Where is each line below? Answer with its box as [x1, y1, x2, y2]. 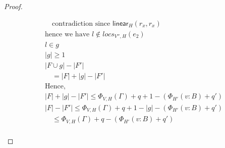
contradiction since [52, 20, 110, 27]
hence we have [45, 30, 90, 38]
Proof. [4, 1, 23, 11]
